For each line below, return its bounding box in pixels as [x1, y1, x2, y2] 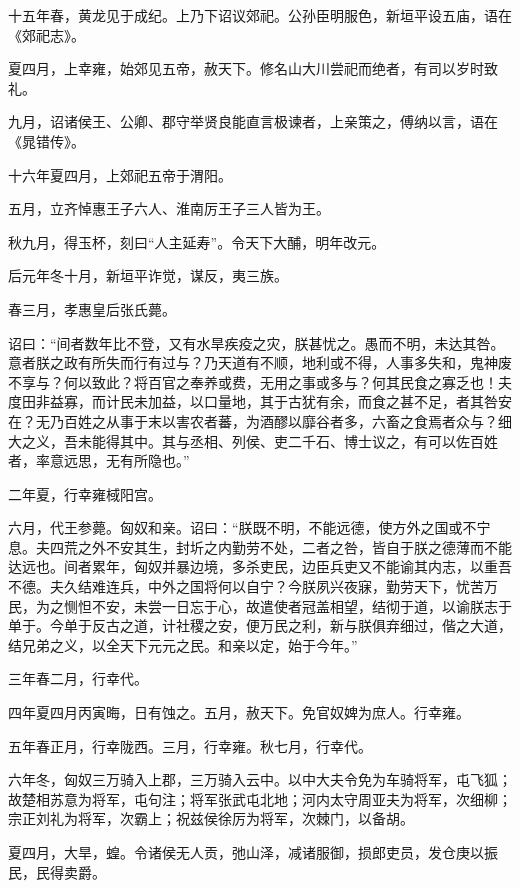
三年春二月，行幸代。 [8, 668, 148, 689]
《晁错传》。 [8, 130, 85, 151]
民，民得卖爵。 [8, 861, 106, 882]
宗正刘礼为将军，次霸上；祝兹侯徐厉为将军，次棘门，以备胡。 [8, 808, 414, 829]
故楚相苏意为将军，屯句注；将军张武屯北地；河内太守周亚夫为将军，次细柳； [8, 788, 512, 809]
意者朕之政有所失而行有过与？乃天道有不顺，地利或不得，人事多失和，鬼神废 [8, 352, 512, 373]
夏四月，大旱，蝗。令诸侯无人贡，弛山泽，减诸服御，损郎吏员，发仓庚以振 [8, 842, 498, 862]
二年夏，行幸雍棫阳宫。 [8, 483, 162, 504]
